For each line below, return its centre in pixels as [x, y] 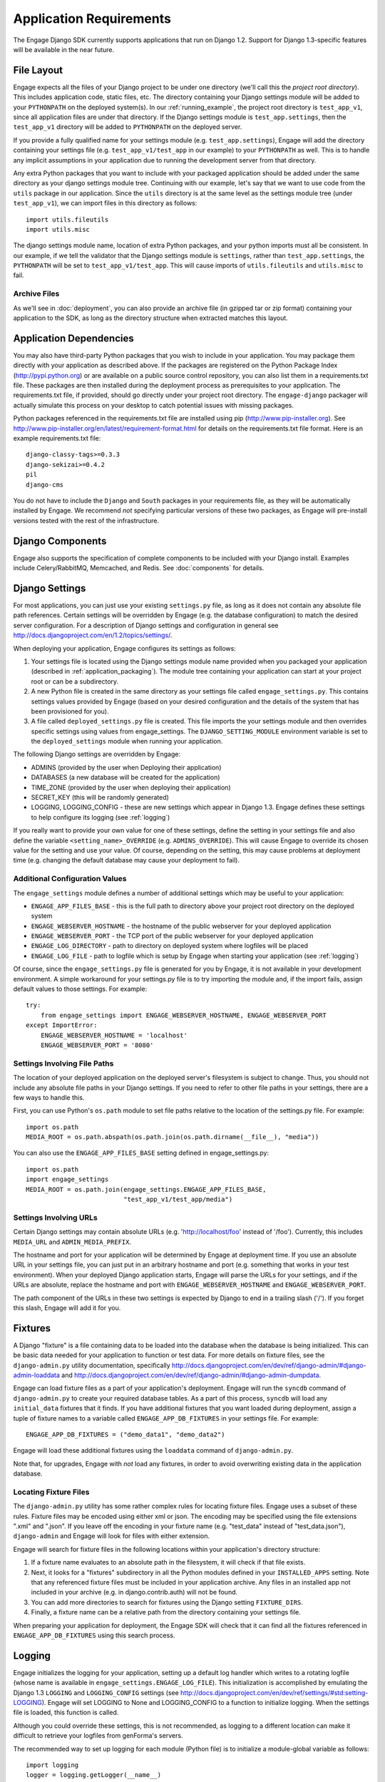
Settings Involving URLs [55, 1217]
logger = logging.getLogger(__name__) [94, 1775]
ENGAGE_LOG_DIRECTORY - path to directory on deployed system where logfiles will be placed [170, 946]
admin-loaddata [37, 1375]
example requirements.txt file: [57, 438]
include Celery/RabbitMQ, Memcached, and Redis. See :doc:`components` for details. [139, 568]
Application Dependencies [74, 338]
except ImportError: [62, 1025]
